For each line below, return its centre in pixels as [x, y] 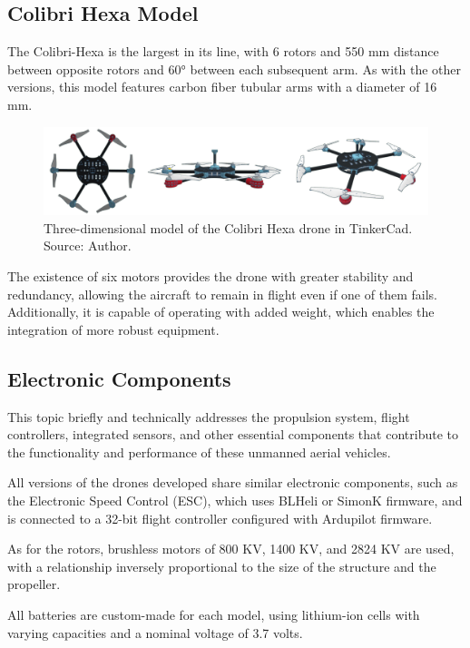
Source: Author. [88, 245]
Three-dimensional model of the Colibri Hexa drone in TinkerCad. [228, 227]
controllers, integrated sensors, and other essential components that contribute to [233, 434]
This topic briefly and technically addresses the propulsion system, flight [209, 416]
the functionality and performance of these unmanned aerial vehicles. [199, 452]
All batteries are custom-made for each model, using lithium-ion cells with [214, 614]
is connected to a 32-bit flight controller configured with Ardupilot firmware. [220, 518]
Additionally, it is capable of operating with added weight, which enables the [221, 312]
